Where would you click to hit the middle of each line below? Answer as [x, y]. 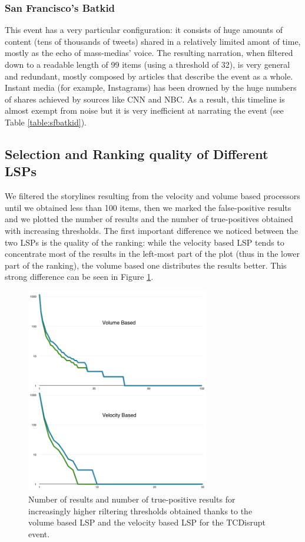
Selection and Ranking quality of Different [137, 153]
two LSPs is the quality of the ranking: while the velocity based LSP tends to [145, 242]
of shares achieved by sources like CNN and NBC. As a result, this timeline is [145, 99]
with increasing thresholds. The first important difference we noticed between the [151, 230]
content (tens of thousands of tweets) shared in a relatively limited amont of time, [153, 41]
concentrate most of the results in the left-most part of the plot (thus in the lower [152, 254]
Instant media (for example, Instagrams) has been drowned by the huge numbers [151, 87]
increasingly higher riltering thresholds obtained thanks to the [140, 510]
